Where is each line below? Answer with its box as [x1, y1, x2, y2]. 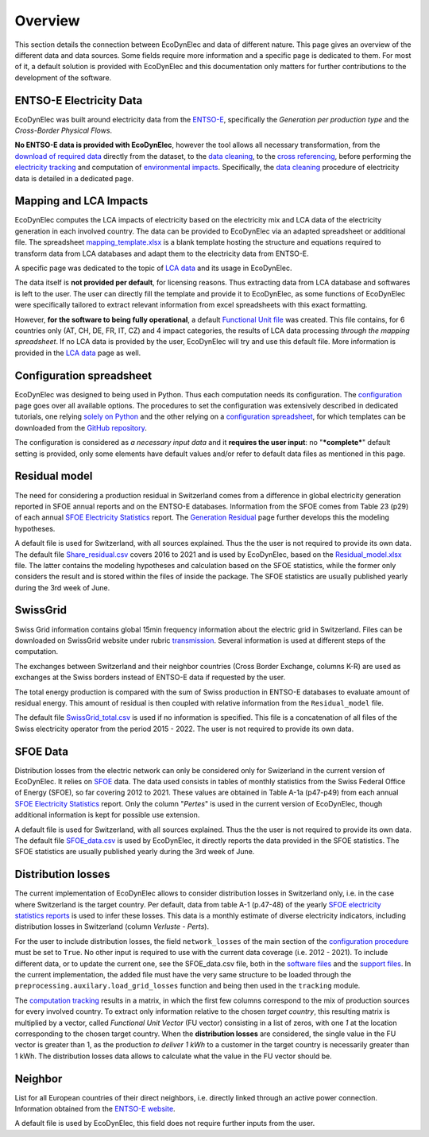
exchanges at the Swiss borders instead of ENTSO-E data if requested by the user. [14, 672, 286, 683]
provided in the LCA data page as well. [14, 348, 141, 358]
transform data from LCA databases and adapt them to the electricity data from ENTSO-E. [14, 249, 309, 258]
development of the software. [14, 72, 112, 83]
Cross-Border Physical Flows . [14, 126, 113, 135]
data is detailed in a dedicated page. [14, 173, 134, 183]
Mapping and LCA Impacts [14, 195, 149, 208]
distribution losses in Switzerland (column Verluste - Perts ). [14, 922, 210, 931]
